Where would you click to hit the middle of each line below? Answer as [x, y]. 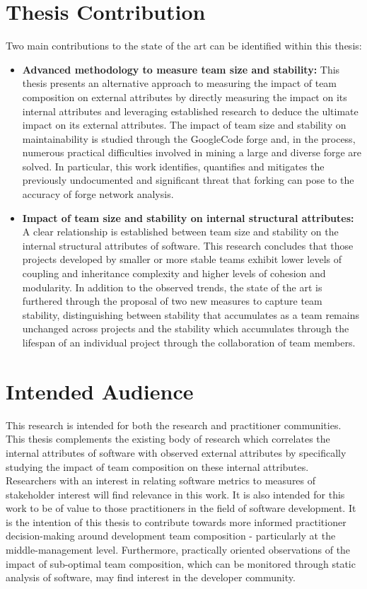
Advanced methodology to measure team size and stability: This [181, 69]
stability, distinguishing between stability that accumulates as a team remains [191, 314]
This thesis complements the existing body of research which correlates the [168, 439]
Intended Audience [100, 391]
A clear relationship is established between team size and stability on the [180, 232]
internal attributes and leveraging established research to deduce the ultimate [190, 111]
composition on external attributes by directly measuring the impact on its [185, 97]
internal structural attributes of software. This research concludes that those [188, 245]
